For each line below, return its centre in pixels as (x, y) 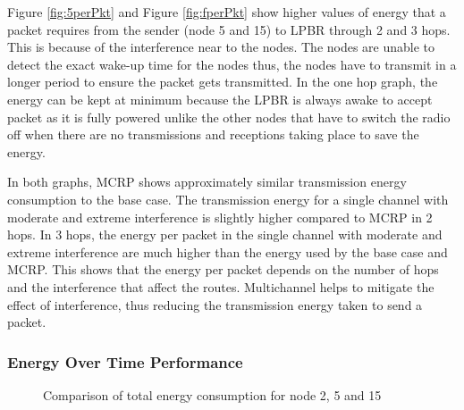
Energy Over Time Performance (125, 361)
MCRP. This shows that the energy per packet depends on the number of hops (223, 269)
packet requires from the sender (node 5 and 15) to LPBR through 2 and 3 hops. (229, 29)
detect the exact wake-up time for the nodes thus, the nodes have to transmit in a (232, 64)
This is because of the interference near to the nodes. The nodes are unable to (221, 47)
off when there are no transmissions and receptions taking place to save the (213, 134)
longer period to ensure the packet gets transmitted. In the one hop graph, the (223, 82)
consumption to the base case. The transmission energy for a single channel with (228, 199)
